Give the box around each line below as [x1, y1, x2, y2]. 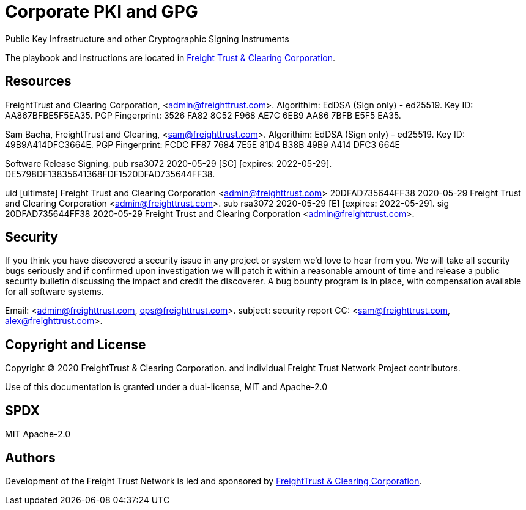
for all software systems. [5, 286, 104, 297]
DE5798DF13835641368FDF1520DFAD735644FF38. [5, 168, 215, 179]
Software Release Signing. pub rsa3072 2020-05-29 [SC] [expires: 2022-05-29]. [5, 158, 332, 169]
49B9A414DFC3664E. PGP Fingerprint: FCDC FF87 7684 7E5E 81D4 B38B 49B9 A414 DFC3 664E [5, 139, 400, 150]
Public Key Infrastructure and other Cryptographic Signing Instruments [5, 33, 289, 44]
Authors [5, 449, 56, 465]
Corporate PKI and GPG [5, 1, 198, 22]
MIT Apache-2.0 [5, 429, 71, 440]
